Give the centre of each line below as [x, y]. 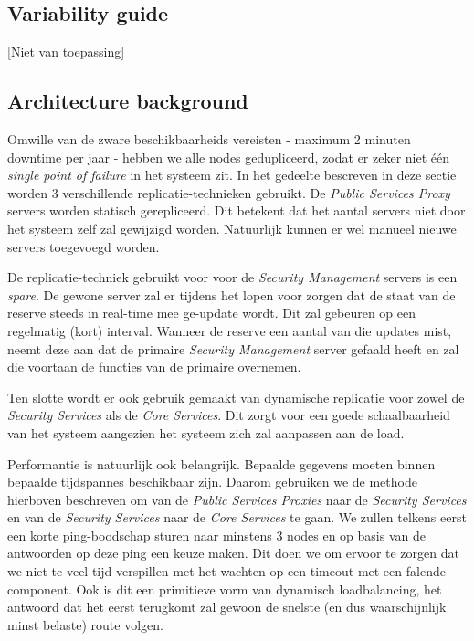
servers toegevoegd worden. [84, 246]
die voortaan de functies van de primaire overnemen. [154, 367]
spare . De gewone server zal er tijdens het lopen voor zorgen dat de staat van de [232, 294]
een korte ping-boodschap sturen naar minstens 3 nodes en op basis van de [216, 535]
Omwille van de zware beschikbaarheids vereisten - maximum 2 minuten [209, 139]
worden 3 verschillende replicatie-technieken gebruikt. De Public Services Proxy [229, 192]
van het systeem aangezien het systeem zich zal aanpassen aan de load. [206, 432]
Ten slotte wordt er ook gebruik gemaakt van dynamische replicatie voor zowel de [236, 397]
